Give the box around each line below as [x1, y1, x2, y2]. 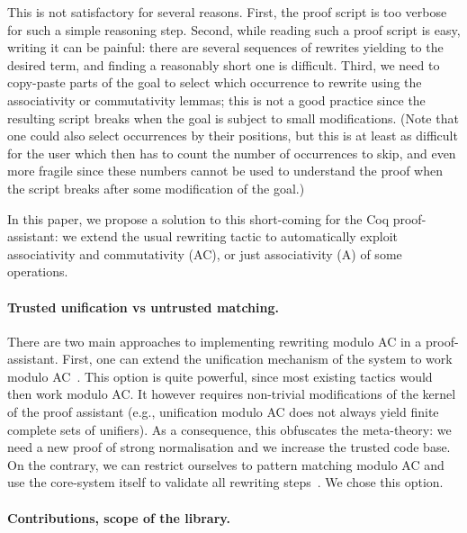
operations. [7, 262, 68, 281]
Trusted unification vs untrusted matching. [7, 297, 279, 316]
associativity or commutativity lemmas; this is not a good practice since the [7, 90, 426, 109]
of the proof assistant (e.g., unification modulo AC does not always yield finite [7, 402, 439, 421]
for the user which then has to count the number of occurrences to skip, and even [7, 143, 456, 162]
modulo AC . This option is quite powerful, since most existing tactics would [7, 366, 433, 385]
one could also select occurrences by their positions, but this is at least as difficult [7, 126, 458, 145]
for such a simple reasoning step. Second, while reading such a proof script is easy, [7, 20, 461, 39]
